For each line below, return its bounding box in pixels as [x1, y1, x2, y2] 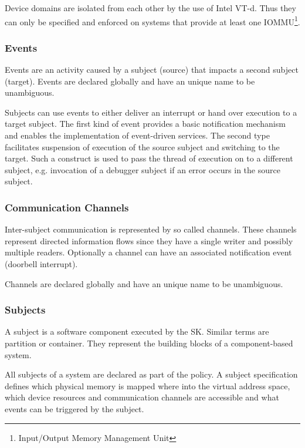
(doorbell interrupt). [5, 258, 78, 270]
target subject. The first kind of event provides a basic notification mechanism [5, 117, 286, 130]
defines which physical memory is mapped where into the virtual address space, [5, 379, 290, 392]
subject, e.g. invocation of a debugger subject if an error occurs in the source [5, 163, 280, 176]
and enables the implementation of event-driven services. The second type [5, 129, 270, 142]
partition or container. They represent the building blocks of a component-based [5, 337, 293, 349]
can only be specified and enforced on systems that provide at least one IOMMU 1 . [5, 14, 300, 28]
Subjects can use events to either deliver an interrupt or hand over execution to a [5, 106, 297, 118]
